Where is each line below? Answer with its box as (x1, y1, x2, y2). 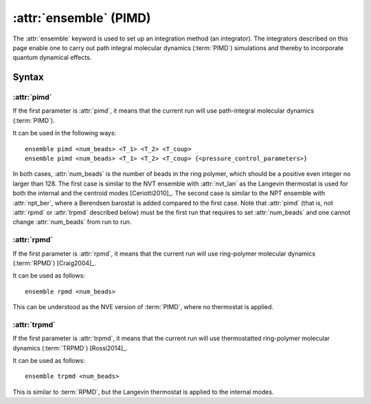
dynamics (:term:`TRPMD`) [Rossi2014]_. (12, 344, 128, 352)
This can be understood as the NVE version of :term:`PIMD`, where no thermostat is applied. (12, 303, 274, 311)
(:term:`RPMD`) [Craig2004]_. (12, 258, 96, 267)
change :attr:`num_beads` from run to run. (12, 218, 132, 226)
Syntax (12, 71, 44, 83)
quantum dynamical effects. (12, 54, 92, 62)
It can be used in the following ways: (12, 129, 117, 137)
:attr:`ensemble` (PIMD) (12, 10, 151, 25)
